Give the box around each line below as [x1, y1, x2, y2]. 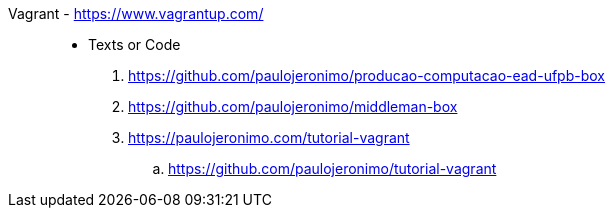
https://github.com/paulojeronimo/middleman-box [128, 98, 458, 115]
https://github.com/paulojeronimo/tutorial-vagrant [168, 160, 497, 177]
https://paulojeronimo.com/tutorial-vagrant [128, 129, 410, 146]
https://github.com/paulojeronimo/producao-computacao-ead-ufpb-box [128, 67, 605, 84]
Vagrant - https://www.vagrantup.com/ [8, 5, 264, 22]
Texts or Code [88, 36, 181, 53]
